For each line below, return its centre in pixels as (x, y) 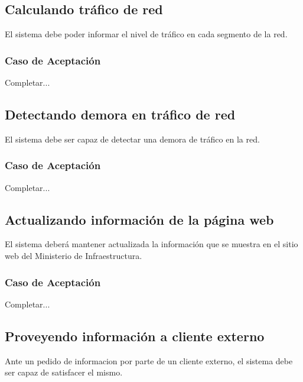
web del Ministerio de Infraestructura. (74, 256)
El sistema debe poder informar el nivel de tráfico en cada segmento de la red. (146, 34)
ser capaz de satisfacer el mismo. (64, 372)
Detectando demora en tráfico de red (120, 114)
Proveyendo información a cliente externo (135, 336)
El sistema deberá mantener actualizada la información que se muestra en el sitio (151, 244)
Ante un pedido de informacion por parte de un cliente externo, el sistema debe (149, 360)
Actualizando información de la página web (139, 219)
